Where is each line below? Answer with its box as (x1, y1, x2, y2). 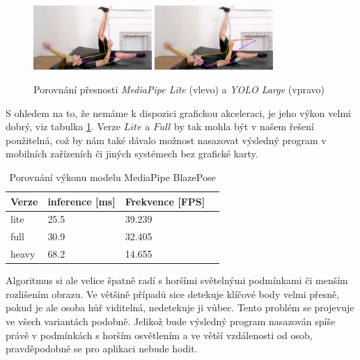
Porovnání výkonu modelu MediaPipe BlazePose (9, 169, 216, 184)
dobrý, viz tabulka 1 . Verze (6, 119, 120, 134)
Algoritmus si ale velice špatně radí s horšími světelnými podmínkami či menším (6, 273, 348, 288)
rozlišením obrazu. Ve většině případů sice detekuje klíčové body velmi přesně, (6, 286, 340, 301)
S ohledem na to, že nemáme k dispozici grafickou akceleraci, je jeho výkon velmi (6, 105, 351, 120)
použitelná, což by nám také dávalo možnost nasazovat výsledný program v (6, 132, 327, 147)
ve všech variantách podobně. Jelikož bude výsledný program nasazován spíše (6, 313, 336, 328)
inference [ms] (47, 194, 116, 208)
